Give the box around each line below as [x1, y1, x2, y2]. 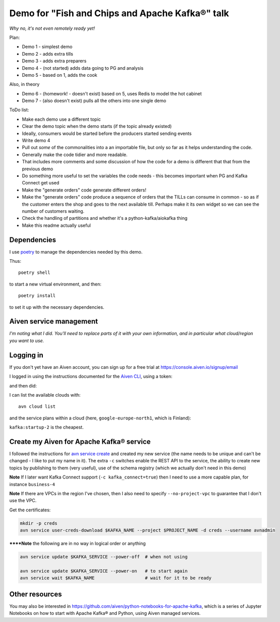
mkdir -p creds [20, 520, 58, 526]
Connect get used [22, 180, 60, 186]
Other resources [9, 590, 62, 598]
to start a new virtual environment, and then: [9, 281, 102, 287]
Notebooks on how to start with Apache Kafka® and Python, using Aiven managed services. [9, 610, 201, 616]
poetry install [18, 293, 56, 299]
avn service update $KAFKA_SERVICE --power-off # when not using [20, 554, 188, 560]
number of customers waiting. [22, 208, 85, 214]
